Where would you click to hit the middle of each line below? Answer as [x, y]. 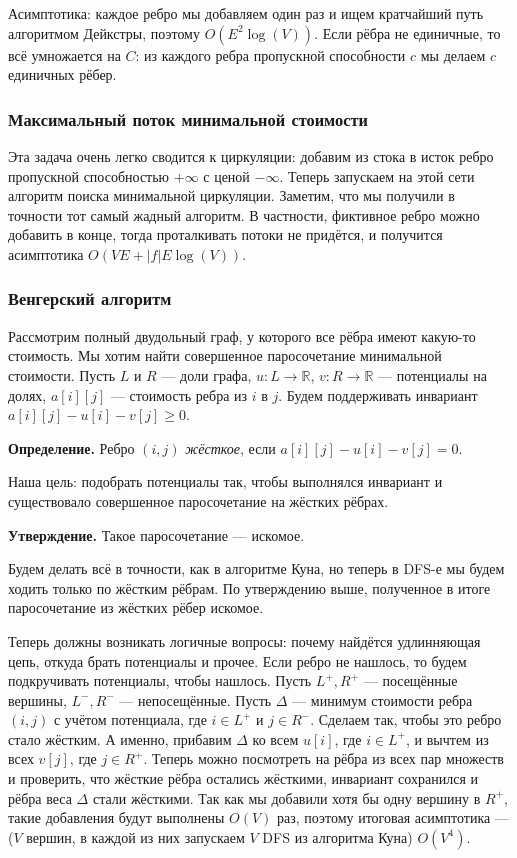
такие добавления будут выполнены [116, 817]
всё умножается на [64, 54]
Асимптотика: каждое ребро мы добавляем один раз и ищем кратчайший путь [246, 13]
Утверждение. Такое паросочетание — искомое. [156, 534]
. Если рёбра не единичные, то [407, 32]
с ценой [226, 175]
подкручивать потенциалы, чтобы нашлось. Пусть [160, 680]
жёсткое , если [230, 447]
